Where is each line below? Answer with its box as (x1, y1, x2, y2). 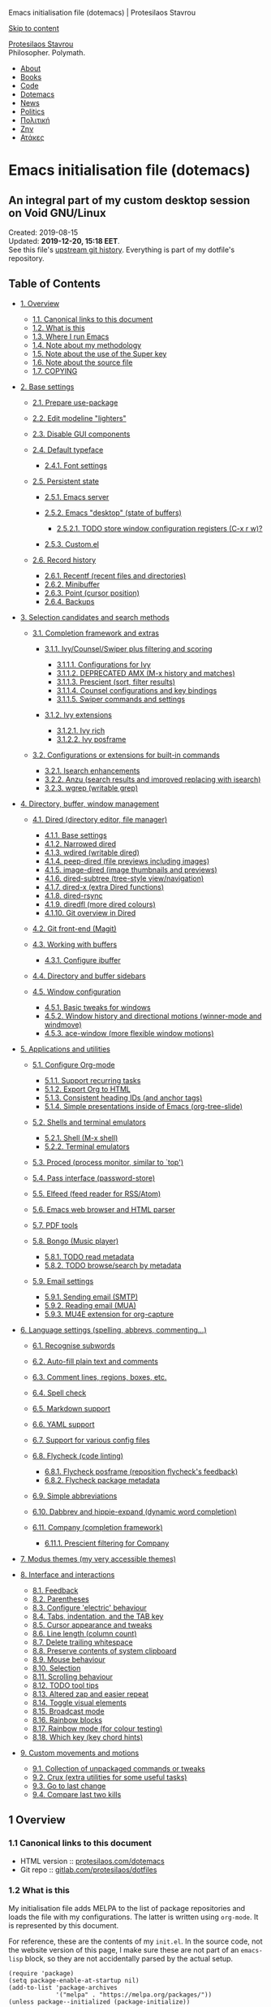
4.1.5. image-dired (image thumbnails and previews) (44, 865, 217, 874)
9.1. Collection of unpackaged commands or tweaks (32, 1763, 205, 1773)
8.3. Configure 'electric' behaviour (32, 1602, 148, 1612)
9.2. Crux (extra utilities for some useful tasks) (32, 1772, 187, 1782)
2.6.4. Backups (44, 596, 95, 606)
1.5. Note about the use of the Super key (32, 349, 167, 358)
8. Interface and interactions (19, 1569, 115, 1580)
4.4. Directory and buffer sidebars (32, 971, 146, 981)
